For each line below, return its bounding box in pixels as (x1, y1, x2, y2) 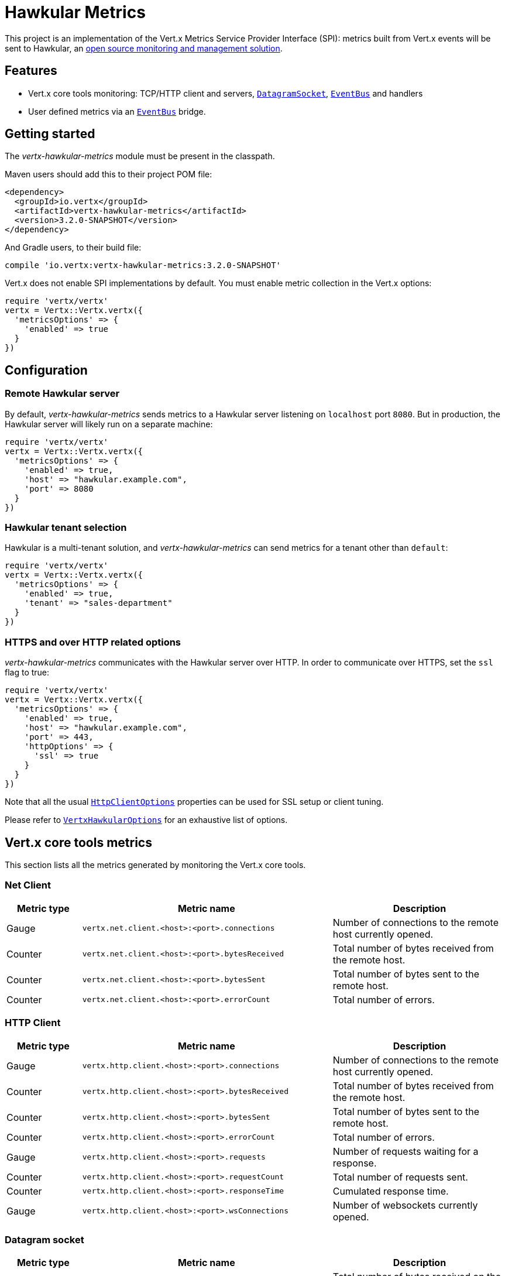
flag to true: (5, 667, 50, 678)
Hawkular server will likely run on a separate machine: (5, 419, 213, 429)
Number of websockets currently (332, 1199, 478, 1211)
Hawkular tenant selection (5, 522, 127, 534)
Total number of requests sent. (332, 1171, 468, 1183)
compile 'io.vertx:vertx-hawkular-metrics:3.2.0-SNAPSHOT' (5, 260, 281, 270)
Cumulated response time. (332, 1185, 449, 1197)
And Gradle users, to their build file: (5, 242, 142, 253)
